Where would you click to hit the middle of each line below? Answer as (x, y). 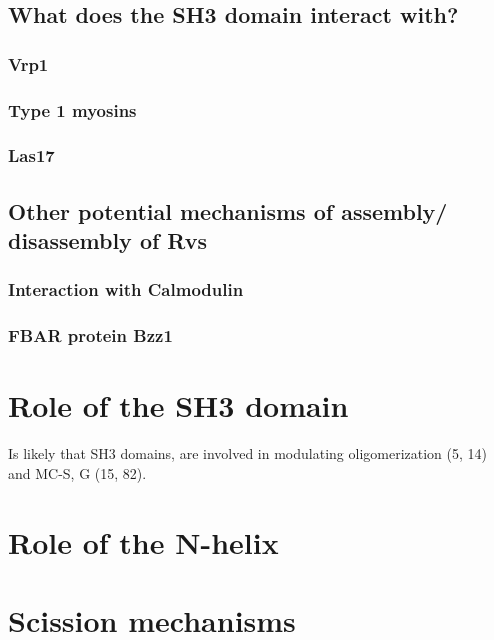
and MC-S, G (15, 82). (77, 472)
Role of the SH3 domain (178, 405)
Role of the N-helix (143, 541)
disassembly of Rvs (108, 240)
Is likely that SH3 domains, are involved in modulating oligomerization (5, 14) (247, 453)
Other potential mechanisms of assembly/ (228, 210)
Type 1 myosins (72, 109)
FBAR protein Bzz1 (90, 335)
